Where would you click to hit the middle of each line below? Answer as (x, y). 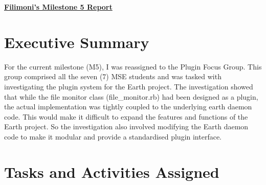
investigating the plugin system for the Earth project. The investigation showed (129, 86)
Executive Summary (77, 42)
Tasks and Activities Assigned (112, 171)
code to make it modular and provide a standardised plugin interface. (113, 136)
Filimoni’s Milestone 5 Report (58, 7)
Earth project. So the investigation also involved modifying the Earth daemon (126, 126)
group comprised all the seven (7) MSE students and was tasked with (113, 76)
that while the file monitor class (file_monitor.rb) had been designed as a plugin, (131, 96)
